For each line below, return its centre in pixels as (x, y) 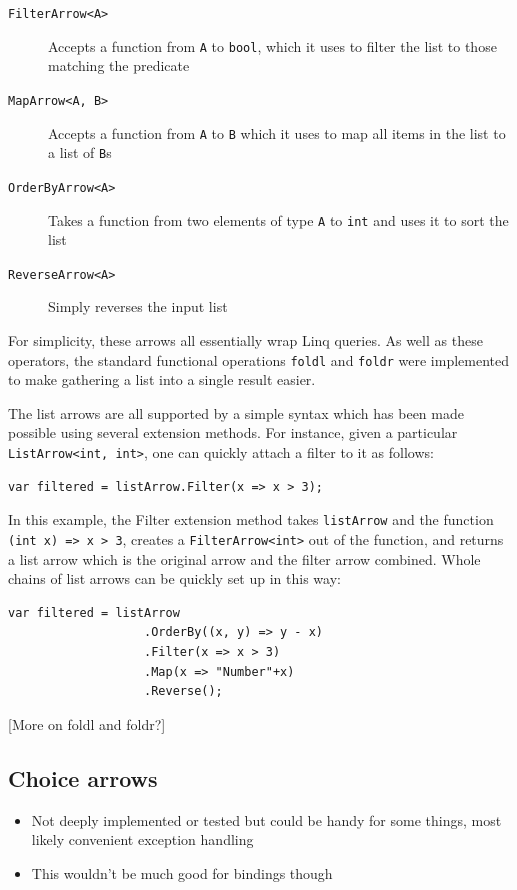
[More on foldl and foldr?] (87, 723)
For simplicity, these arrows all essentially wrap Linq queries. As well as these (245, 340)
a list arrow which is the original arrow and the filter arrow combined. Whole (244, 558)
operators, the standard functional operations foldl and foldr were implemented (259, 359)
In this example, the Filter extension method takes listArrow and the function (251, 519)
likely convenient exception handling (142, 839)
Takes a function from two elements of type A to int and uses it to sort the (278, 219)
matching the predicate (119, 65)
